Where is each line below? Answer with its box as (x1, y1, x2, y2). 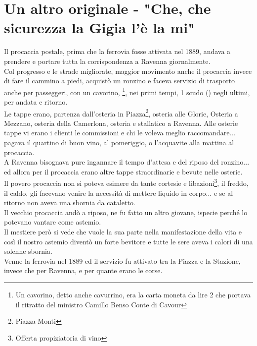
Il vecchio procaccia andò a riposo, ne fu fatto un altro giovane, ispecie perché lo (4, 207, 248, 217)
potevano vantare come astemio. (4, 217, 101, 227)
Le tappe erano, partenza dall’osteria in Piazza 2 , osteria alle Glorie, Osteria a (4, 107, 238, 118)
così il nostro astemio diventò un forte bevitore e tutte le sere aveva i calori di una (4, 236, 253, 246)
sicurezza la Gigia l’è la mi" (4, 17, 195, 38)
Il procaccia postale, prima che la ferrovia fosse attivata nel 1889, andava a (4, 46, 231, 57)
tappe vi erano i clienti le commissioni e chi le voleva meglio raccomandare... (4, 127, 236, 138)
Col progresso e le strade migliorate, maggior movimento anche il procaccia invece (4, 65, 252, 76)
